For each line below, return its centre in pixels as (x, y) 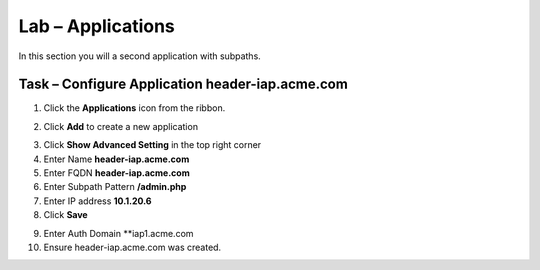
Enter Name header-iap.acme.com (116, 159)
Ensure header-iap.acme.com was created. (132, 247)
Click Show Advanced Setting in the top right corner (152, 145)
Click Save (66, 215)
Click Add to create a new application (121, 126)
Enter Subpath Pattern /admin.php (115, 187)
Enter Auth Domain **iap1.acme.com (118, 233)
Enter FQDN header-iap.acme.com (116, 173)
